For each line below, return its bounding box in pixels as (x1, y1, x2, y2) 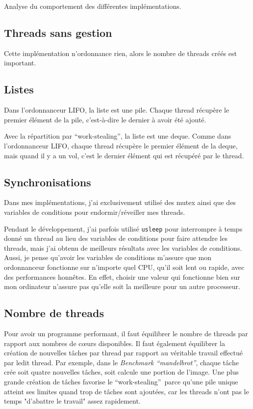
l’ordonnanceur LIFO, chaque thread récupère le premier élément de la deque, (4, 140, 238, 150)
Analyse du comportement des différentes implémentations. (4, 1, 181, 11)
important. (4, 58, 36, 68)
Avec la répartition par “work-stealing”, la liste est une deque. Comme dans (4, 131, 231, 141)
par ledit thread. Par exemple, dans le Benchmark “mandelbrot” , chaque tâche (4, 357, 239, 367)
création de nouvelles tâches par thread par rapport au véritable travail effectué (4, 348, 243, 358)
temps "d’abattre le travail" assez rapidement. (4, 396, 141, 406)
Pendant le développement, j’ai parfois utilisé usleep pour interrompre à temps (4, 223, 243, 234)
